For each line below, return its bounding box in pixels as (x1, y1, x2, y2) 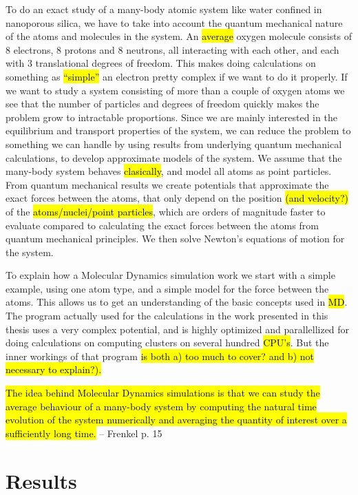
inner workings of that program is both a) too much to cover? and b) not (6, 348, 314, 363)
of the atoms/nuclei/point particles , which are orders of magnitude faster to (6, 204, 326, 218)
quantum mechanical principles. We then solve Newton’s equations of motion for (6, 231, 345, 246)
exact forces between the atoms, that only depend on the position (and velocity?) (6, 191, 349, 205)
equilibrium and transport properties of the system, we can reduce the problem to (6, 123, 351, 138)
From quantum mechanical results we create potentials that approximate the (6, 177, 329, 191)
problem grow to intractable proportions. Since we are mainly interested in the (6, 109, 337, 124)
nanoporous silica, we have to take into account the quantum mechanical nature (6, 15, 343, 30)
